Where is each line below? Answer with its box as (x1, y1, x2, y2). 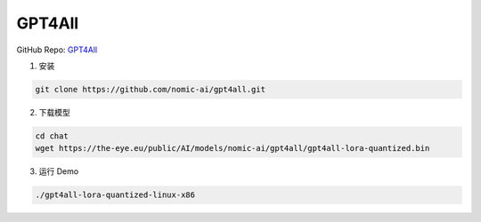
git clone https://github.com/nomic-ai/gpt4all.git (35, 84, 266, 94)
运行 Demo (38, 166, 79, 177)
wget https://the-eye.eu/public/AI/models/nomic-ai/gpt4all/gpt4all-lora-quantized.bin (35, 143, 430, 154)
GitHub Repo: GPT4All (16, 44, 98, 55)
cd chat (35, 131, 69, 141)
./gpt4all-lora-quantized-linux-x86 (35, 190, 196, 200)
